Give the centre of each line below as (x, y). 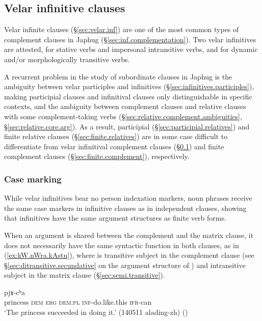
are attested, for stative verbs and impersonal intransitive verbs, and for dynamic (131, 49)
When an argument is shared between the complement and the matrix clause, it (129, 235)
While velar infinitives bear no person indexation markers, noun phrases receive (128, 198)
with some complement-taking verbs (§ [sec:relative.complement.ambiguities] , (123, 116)
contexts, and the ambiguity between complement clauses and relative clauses (125, 106)
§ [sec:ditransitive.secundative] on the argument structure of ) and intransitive (125, 265)
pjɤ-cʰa (15, 292)
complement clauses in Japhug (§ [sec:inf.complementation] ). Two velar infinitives (130, 39)
